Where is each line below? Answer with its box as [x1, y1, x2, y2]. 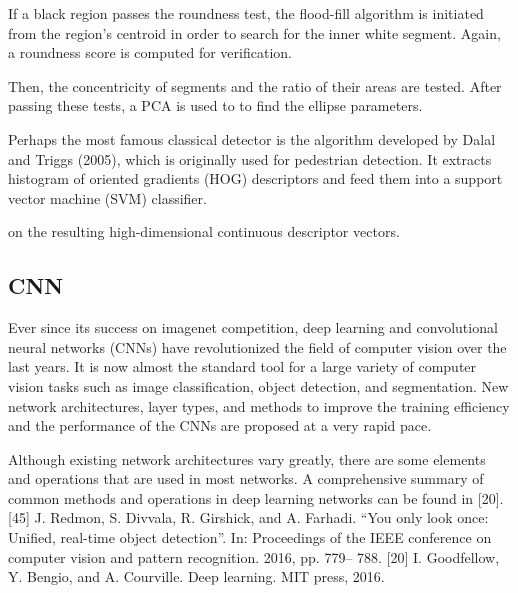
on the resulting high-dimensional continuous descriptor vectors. [8, 221, 400, 242]
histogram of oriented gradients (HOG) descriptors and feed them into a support [8, 168, 503, 189]
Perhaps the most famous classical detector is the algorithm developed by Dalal [8, 128, 496, 149]
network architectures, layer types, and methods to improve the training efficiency [8, 395, 510, 416]
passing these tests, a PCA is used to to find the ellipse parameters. [8, 95, 423, 116]
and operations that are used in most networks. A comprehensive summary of [8, 468, 484, 489]
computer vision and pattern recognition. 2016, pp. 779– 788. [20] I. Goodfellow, [8, 546, 500, 567]
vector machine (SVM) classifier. [8, 187, 207, 208]
